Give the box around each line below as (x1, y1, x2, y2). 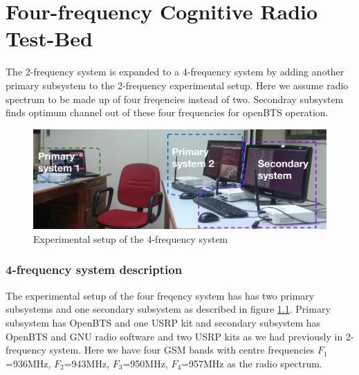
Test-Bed (6, 24, 93, 53)
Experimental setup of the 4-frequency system (33, 231, 228, 246)
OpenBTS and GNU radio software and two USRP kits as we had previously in (6, 329, 343, 343)
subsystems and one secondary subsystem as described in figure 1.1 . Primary (6, 302, 331, 316)
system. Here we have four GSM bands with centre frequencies (49, 342, 315, 357)
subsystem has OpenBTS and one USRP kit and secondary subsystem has (6, 315, 321, 329)
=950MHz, (122, 356, 168, 370)
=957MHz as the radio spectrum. (181, 356, 322, 370)
